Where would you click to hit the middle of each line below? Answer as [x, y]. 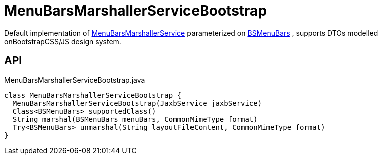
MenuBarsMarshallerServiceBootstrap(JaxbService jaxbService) [137, 103]
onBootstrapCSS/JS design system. [63, 41]
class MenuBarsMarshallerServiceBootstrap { [93, 95]
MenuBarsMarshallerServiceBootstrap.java [75, 80]
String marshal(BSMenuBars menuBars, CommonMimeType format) [135, 119]
